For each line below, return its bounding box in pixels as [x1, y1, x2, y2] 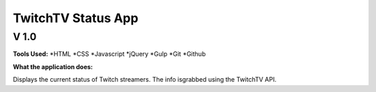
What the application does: [13, 62, 93, 71]
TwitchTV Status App [13, 10, 139, 26]
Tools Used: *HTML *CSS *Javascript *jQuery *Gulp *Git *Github [13, 50, 206, 58]
